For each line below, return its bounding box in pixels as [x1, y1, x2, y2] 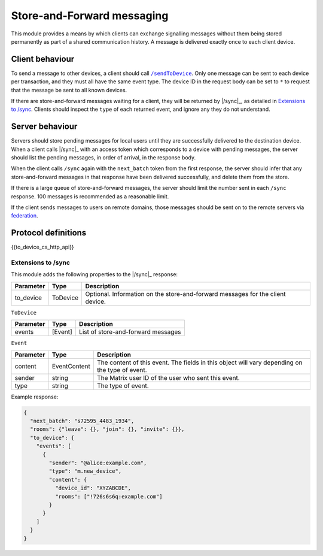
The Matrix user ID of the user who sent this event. [96, 373, 240, 382]
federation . [11, 212, 38, 219]
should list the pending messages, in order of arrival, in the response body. [11, 154, 196, 161]
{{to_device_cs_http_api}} [11, 243, 74, 251]
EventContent [51, 362, 91, 370]
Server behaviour [11, 122, 78, 132]
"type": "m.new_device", [48, 468, 122, 475]
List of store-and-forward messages [78, 328, 181, 336]
